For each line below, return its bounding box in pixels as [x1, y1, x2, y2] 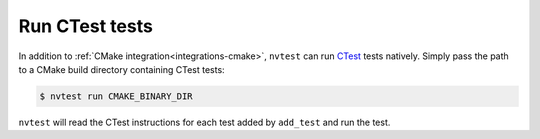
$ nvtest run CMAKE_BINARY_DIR [39, 90, 194, 102]
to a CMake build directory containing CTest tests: [18, 63, 225, 75]
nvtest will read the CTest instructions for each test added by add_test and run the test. [18, 116, 391, 128]
